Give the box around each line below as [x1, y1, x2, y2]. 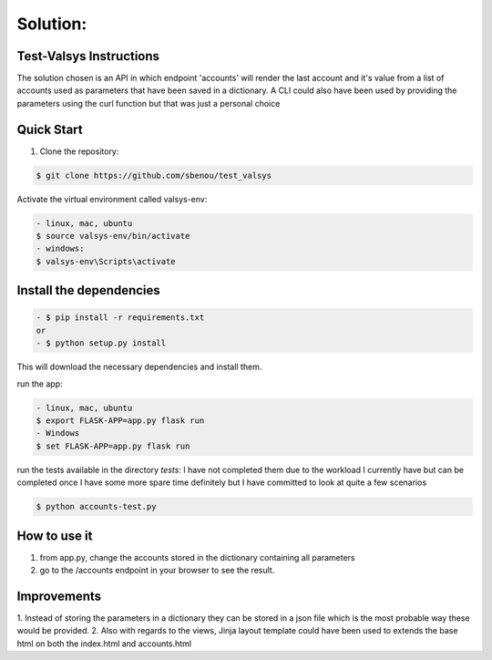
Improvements [16, 588, 102, 603]
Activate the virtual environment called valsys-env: [16, 193, 208, 204]
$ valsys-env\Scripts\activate [36, 256, 177, 266]
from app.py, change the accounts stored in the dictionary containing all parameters [39, 552, 355, 562]
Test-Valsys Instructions [16, 48, 159, 64]
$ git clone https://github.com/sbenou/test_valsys [36, 170, 272, 180]
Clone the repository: [39, 146, 119, 157]
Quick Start [16, 121, 83, 137]
